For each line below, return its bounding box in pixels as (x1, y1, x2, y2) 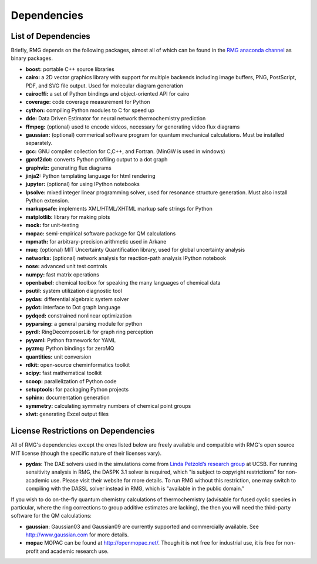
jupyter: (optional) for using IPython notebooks (25, 181, 140, 188)
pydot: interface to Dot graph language (25, 304, 120, 311)
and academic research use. (40, 548, 109, 555)
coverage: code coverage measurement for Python (25, 99, 150, 106)
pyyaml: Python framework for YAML (25, 336, 116, 343)
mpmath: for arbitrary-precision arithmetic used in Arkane (25, 238, 167, 245)
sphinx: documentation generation (25, 394, 110, 401)
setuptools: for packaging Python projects (25, 386, 129, 393)
